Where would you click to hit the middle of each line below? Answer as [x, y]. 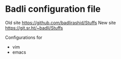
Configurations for [24, 37]
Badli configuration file [53, 9]
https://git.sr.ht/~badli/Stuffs [34, 28]
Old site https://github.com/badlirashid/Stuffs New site [60, 23]
